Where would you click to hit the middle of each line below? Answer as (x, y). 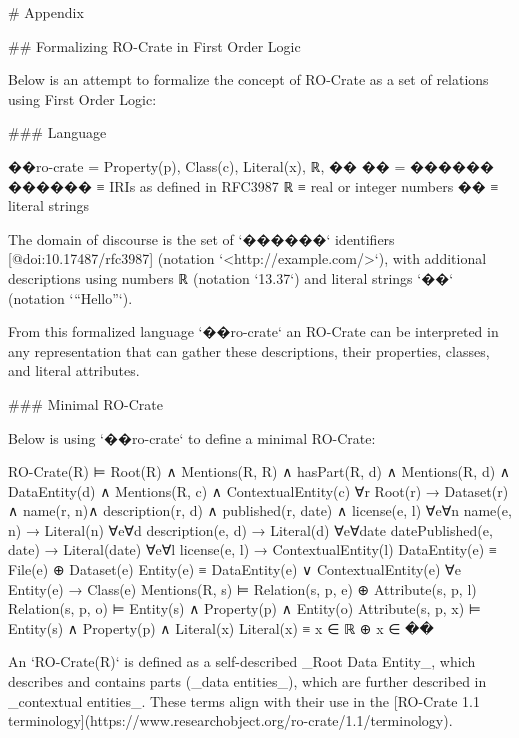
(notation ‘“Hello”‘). (70, 297)
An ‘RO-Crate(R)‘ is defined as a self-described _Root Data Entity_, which (242, 661)
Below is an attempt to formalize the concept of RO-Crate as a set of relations (248, 79)
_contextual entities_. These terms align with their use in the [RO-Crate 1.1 (244, 700)
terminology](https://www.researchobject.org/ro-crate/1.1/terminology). (230, 720)
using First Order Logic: (82, 98)
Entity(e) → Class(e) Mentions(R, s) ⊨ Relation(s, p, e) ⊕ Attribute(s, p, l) (242, 588)
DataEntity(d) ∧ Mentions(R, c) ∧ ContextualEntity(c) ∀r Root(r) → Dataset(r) (258, 490)
